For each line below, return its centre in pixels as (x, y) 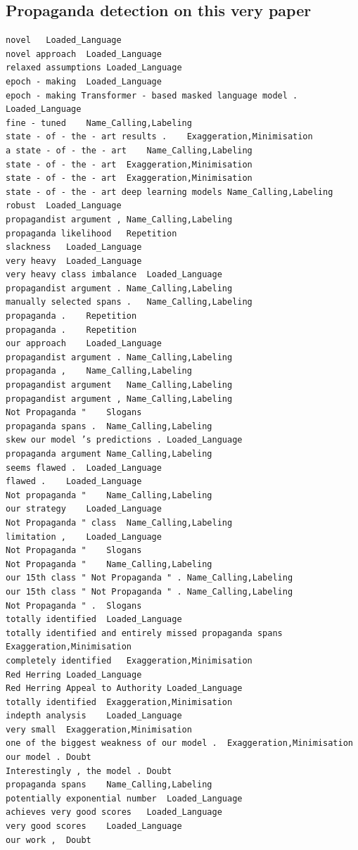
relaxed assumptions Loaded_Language (94, 68)
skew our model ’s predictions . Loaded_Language (124, 440)
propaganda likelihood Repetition (91, 233)
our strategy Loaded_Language (84, 509)
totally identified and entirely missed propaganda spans (144, 633)
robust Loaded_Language (64, 206)
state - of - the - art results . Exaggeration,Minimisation (159, 137)
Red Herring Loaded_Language (74, 674)
